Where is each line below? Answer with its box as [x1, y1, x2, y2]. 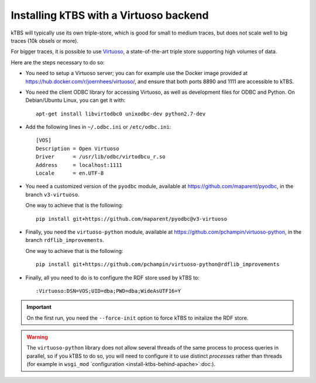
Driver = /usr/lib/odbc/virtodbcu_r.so [36, 153, 166, 160]
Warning [26, 334, 48, 341]
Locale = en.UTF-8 [36, 170, 104, 177]
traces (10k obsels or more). [11, 37, 79, 44]
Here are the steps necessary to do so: [11, 59, 105, 66]
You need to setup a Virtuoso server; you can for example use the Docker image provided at [25, 70, 248, 77]
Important [26, 303, 52, 310]
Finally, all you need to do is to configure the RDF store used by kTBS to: [25, 274, 200, 281]
